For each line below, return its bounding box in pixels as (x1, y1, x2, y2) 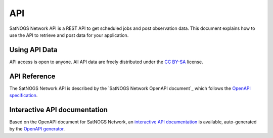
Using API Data (9, 45, 58, 54)
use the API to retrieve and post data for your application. (9, 32, 129, 38)
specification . (9, 93, 38, 99)
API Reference (9, 72, 56, 80)
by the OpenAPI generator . (9, 126, 65, 132)
